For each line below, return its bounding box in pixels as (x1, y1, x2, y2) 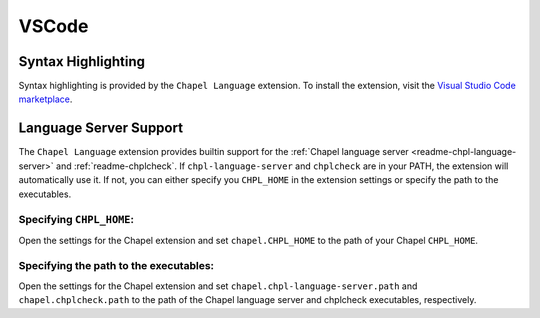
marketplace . (18, 93, 73, 105)
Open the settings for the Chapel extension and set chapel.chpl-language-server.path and (18, 280, 418, 292)
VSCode (18, 15, 89, 37)
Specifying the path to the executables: (18, 259, 215, 273)
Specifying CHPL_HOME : (18, 213, 135, 227)
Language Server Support (18, 120, 184, 137)
